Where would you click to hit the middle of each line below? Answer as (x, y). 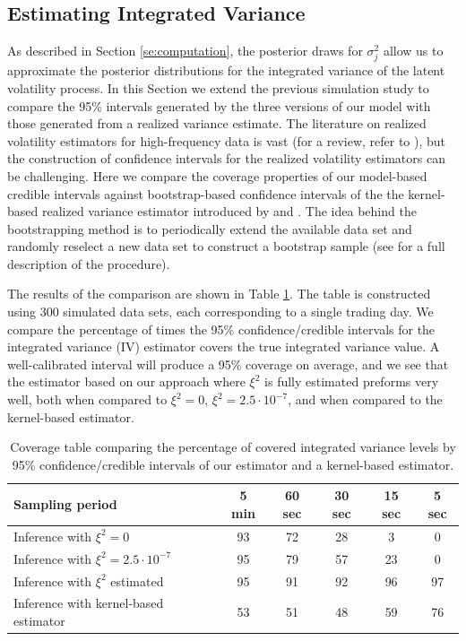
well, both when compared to (87, 399)
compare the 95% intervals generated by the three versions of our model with (219, 105)
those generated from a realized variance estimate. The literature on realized (217, 123)
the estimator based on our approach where (126, 381)
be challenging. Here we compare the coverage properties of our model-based (217, 175)
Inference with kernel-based (89, 603)
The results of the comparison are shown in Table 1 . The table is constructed (219, 294)
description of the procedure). (89, 263)
